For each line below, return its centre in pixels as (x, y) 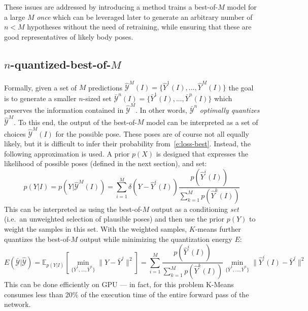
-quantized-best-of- (61, 64)
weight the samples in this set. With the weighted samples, (96, 228)
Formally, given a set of (41, 87)
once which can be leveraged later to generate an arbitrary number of (145, 17)
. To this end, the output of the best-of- (75, 122)
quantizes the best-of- (38, 239)
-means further (218, 228)
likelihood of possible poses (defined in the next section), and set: (106, 163)
